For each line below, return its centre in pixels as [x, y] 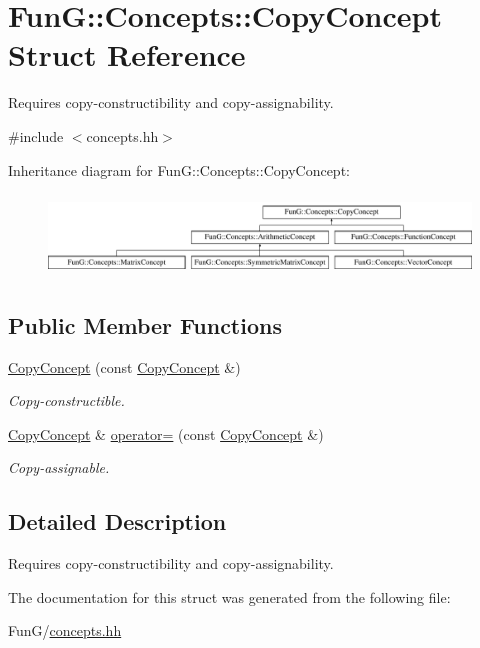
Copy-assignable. [59, 467]
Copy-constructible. [66, 400]
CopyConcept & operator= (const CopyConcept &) [166, 433]
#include [36, 135]
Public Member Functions [145, 324]
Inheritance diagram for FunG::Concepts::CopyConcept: [179, 169]
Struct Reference [127, 54]
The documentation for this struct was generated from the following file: [229, 596]
